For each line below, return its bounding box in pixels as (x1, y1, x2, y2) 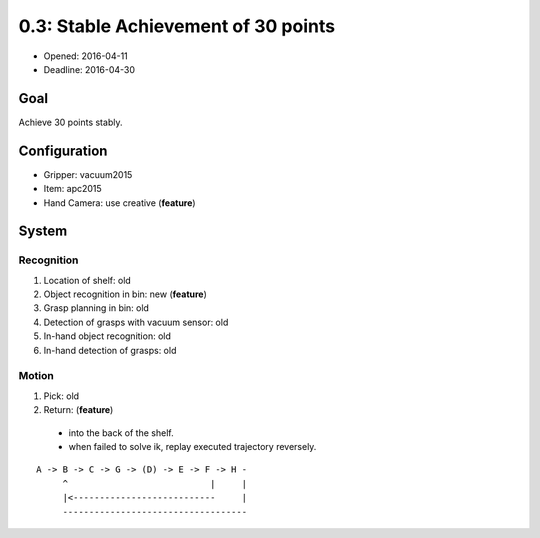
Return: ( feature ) (43, 404, 114, 416)
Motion (18, 369, 54, 383)
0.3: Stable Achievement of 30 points (18, 15, 335, 37)
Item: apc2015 (43, 183, 102, 195)
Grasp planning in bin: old (43, 302, 150, 314)
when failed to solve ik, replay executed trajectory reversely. (68, 440, 317, 452)
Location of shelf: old (43, 274, 132, 286)
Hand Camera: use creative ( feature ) (43, 196, 196, 209)
